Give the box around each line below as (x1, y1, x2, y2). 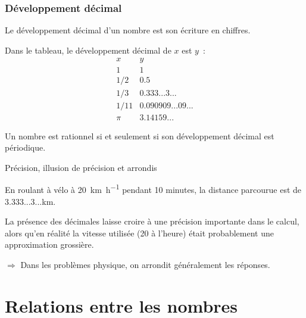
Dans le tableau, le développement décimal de (5, 43, 171, 56)
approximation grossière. (5, 238, 94, 251)
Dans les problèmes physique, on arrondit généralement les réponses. (20, 258, 270, 270)
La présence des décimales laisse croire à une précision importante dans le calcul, (5, 215, 299, 227)
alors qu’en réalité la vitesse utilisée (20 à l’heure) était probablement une (5, 226, 274, 239)
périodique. (5, 141, 46, 154)
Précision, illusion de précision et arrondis (5, 161, 157, 173)
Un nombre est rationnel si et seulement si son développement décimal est (5, 129, 274, 142)
